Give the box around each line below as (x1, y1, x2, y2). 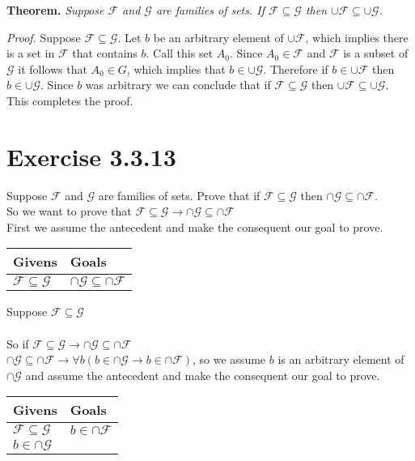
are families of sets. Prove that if (98, 186, 260, 203)
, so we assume (193, 351, 266, 368)
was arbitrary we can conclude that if (85, 76, 271, 93)
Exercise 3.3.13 (6, 139, 176, 173)
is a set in (6, 45, 55, 62)
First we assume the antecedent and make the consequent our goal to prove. (6, 218, 383, 235)
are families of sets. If (155, 2, 265, 18)
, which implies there (305, 28, 409, 45)
